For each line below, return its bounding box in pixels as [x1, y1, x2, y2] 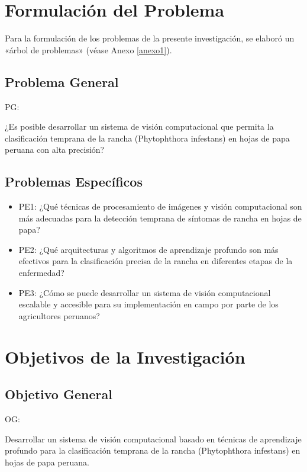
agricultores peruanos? [18, 309, 100, 322]
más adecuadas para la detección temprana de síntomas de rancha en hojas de [18, 211, 302, 224]
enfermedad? [18, 266, 64, 279]
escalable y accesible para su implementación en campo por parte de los [18, 298, 279, 310]
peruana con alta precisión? [5, 143, 105, 156]
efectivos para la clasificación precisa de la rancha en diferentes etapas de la [18, 255, 293, 267]
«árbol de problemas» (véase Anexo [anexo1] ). [5, 43, 172, 56]
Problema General [5, 72, 119, 91]
